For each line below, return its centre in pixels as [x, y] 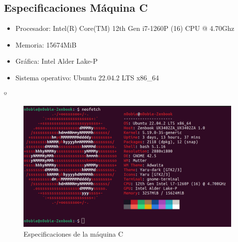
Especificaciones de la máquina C [73, 233]
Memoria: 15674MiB [46, 44]
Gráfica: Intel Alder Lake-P [57, 61]
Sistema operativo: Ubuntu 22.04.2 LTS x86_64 [87, 77]
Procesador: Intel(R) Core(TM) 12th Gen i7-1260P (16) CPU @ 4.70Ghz [125, 28]
